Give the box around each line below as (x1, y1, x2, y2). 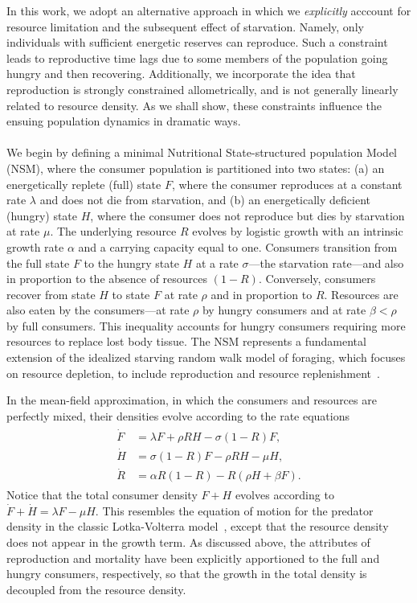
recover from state (6, 285, 96, 302)
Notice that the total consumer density (6, 486, 198, 503)
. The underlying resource (50, 223, 177, 240)
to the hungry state (84, 254, 179, 271)
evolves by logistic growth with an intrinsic (192, 223, 403, 240)
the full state (6, 254, 70, 271)
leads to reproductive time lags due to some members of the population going (6, 49, 388, 66)
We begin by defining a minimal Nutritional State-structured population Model (6, 144, 398, 161)
